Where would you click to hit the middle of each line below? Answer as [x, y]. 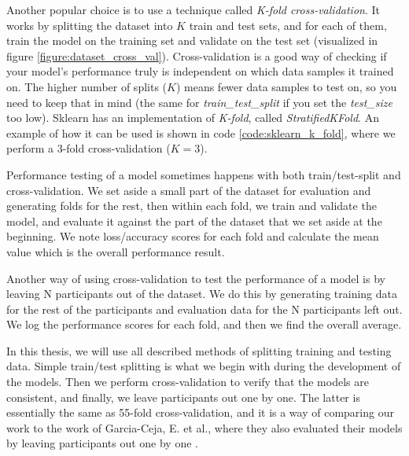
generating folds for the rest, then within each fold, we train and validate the [192, 206]
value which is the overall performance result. [116, 251]
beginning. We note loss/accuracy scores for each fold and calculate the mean [193, 236]
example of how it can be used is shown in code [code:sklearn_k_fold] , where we [201, 132]
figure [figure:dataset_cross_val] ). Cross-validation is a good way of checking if [197, 55]
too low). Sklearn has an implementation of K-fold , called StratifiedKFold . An [193, 118]
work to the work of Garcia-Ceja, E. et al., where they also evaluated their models [204, 427]
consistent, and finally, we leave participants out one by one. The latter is [183, 397]
